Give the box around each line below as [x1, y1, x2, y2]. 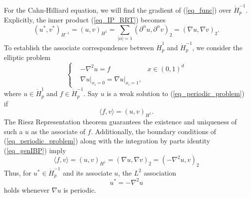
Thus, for [4, 167, 32, 178]
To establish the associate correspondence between [4, 42, 154, 52]
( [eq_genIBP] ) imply [4, 145, 66, 155]
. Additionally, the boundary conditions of [90, 126, 216, 136]
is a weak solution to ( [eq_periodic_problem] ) [107, 88, 245, 99]
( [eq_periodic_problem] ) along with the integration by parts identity [4, 136, 210, 146]
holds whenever [4, 184, 50, 195]
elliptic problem [4, 52, 51, 62]
